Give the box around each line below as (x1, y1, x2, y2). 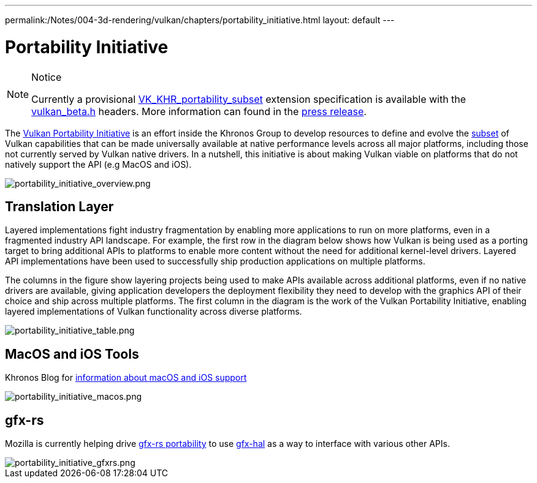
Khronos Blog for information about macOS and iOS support (5, 372, 247, 383)
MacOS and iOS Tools (5, 346, 139, 362)
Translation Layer (5, 198, 114, 214)
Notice (31, 70, 62, 83)
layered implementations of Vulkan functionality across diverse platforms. (5, 306, 302, 317)
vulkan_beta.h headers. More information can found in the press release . (31, 105, 367, 118)
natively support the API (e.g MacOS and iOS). (5, 159, 192, 170)
